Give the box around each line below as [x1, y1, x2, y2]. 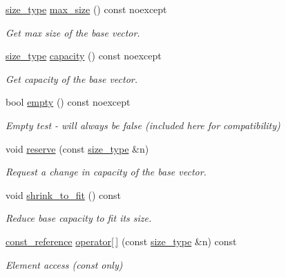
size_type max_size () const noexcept [6, 2, 167, 16]
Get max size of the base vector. [6, 25, 140, 39]
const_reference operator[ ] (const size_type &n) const [6, 233, 237, 248]
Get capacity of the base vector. [6, 71, 138, 86]
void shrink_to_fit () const [6, 187, 122, 202]
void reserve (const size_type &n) [6, 141, 149, 155]
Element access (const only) [6, 257, 123, 271]
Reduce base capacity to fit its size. [6, 211, 152, 225]
